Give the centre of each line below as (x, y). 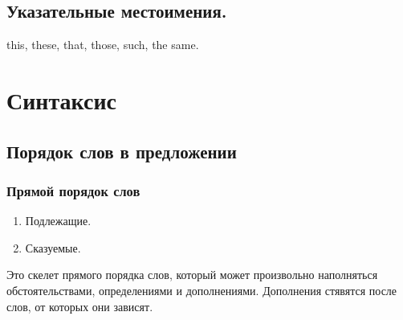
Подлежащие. (58, 221)
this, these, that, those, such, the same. (103, 45)
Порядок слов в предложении (122, 151)
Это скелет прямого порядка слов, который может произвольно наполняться (192, 275)
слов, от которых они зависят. (80, 306)
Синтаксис (62, 99)
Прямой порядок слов (73, 190)
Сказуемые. (53, 247)
